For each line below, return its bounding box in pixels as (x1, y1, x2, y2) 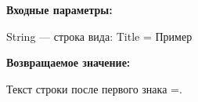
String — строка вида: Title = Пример (6, 27, 193, 44)
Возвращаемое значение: (6, 54, 131, 71)
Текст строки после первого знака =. (6, 80, 182, 97)
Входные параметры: (6, 2, 113, 17)
